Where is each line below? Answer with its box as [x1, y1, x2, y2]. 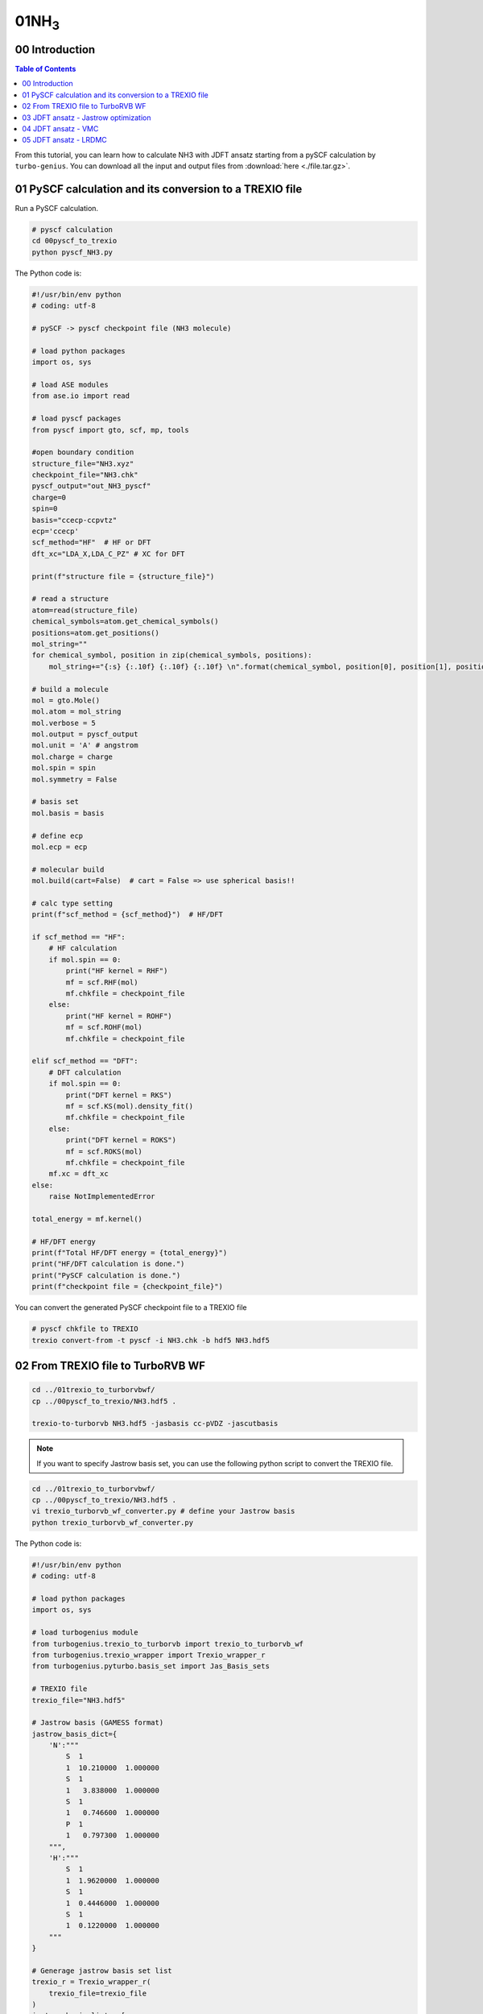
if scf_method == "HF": [31, 933, 126, 942]
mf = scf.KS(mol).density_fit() [65, 1101, 193, 1111]
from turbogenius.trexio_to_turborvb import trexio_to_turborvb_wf [31, 1639, 304, 1648]
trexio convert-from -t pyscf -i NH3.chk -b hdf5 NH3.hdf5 [31, 1336, 270, 1345]
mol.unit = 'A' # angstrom [31, 741, 138, 750]
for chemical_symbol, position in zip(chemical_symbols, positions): [31, 651, 312, 660]
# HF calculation [48, 943, 118, 953]
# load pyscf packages [31, 414, 122, 423]
